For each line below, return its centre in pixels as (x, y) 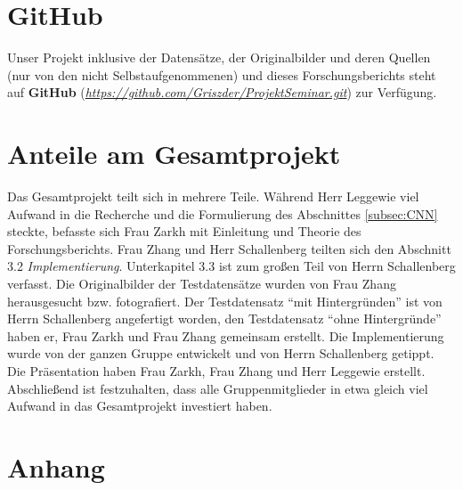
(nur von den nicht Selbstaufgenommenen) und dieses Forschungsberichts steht (222, 74)
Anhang (56, 466)
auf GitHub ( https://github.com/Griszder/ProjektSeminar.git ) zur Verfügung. (222, 92)
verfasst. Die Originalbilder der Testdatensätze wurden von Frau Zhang (202, 283)
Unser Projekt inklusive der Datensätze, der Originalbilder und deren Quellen (219, 57)
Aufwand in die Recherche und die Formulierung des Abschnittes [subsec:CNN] (223, 213)
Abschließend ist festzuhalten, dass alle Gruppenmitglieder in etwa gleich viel (218, 388)
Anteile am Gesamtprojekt (174, 154)
